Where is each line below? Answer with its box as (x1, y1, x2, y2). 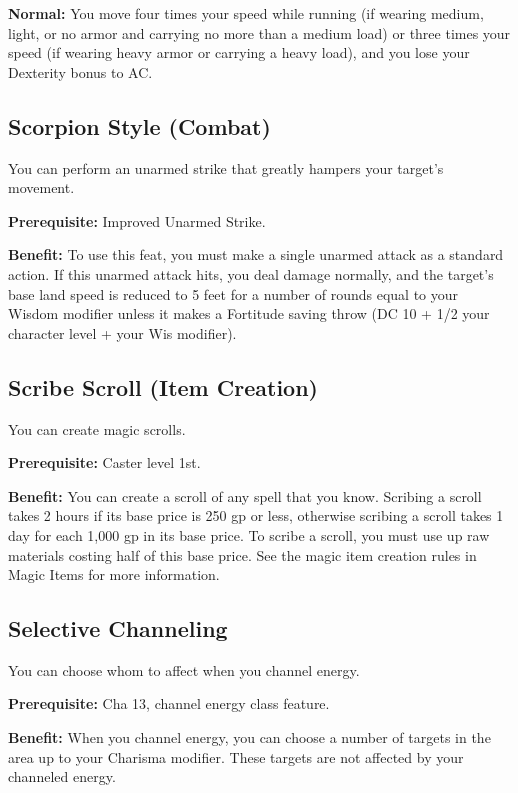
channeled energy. (8, 766, 116, 787)
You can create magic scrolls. (8, 418, 186, 439)
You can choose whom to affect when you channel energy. (8, 659, 360, 680)
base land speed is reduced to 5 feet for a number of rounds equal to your (8, 283, 459, 304)
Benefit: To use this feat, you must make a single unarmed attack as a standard (8, 244, 504, 265)
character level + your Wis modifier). (8, 322, 237, 343)
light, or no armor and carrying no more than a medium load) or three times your (8, 22, 511, 43)
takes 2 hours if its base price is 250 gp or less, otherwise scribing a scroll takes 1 (8, 505, 504, 526)
